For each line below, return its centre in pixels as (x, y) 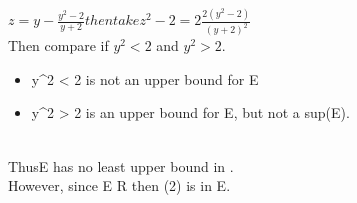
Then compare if (58, 45)
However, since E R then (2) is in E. (119, 185)
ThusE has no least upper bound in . (121, 165)
